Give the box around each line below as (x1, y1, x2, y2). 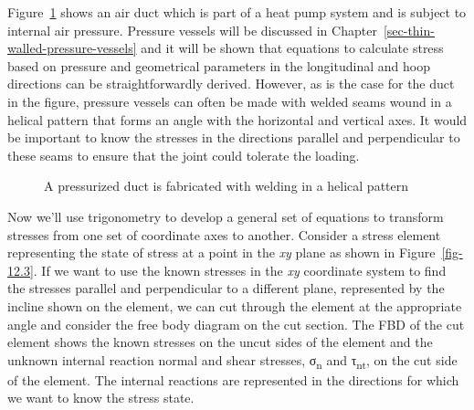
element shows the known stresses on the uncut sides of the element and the (7, 332, 433, 352)
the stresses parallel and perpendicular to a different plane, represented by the (7, 279, 445, 298)
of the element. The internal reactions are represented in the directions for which (7, 370, 459, 389)
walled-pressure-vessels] (7, 38, 137, 58)
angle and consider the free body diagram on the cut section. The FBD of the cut (7, 314, 465, 333)
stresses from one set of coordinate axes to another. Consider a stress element (7, 225, 441, 244)
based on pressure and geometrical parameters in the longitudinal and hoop (7, 56, 430, 75)
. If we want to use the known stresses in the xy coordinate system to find (33, 260, 447, 279)
